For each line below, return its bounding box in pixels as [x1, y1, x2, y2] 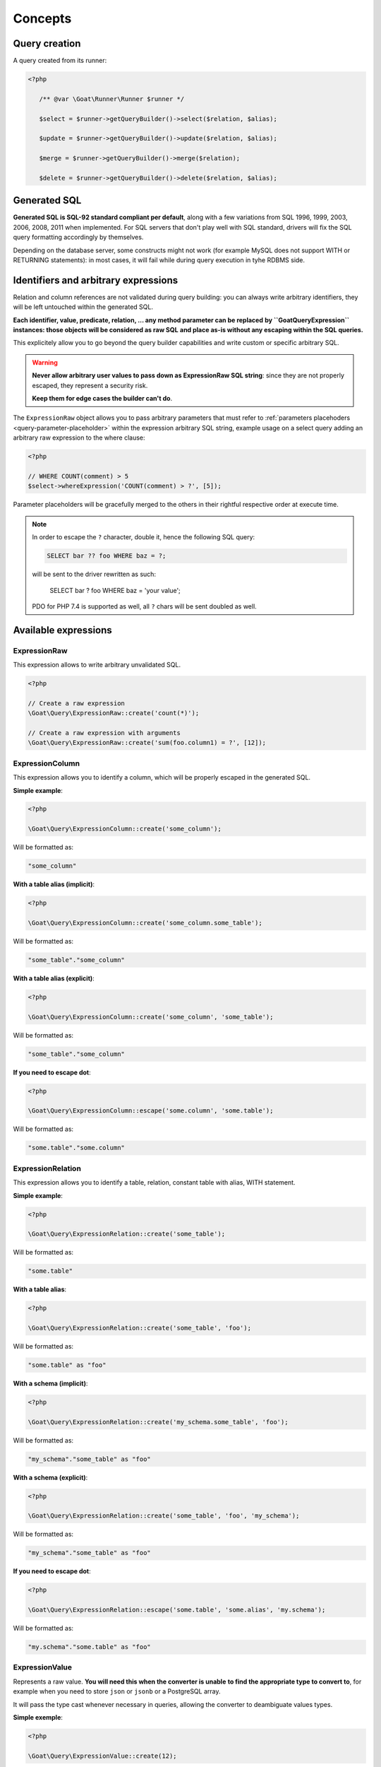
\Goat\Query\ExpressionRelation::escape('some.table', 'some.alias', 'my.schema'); [28, 1606, 326, 1614]
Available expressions [13, 624, 112, 636]
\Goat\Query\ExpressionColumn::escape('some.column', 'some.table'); [28, 1107, 274, 1115]
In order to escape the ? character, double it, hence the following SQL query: [32, 533, 255, 541]
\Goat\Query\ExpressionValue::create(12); [28, 1751, 177, 1760]
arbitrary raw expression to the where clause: [13, 433, 145, 442]
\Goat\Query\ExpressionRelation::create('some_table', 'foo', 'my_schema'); [28, 1512, 300, 1520]
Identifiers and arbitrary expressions [13, 274, 179, 286]
